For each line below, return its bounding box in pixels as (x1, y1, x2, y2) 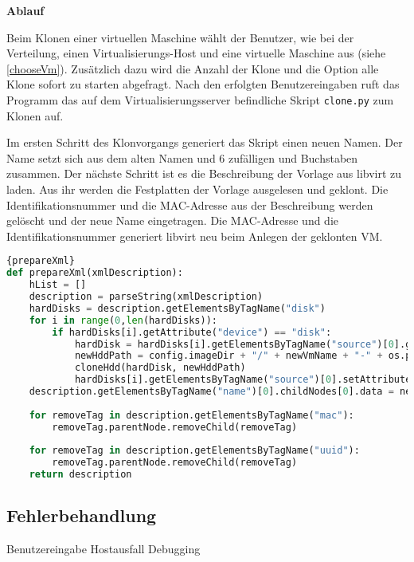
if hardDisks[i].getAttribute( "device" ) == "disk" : (52, 326, 332, 338)
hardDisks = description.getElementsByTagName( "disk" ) (29, 302, 326, 314)
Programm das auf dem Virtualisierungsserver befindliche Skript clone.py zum (6, 91, 394, 108)
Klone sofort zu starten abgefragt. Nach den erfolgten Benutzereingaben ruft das (6, 76, 400, 92)
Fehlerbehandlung (6, 503, 157, 528)
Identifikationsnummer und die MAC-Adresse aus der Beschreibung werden (6, 196, 373, 213)
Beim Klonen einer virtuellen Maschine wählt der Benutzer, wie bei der (6, 29, 354, 45)
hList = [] (29, 279, 87, 291)
